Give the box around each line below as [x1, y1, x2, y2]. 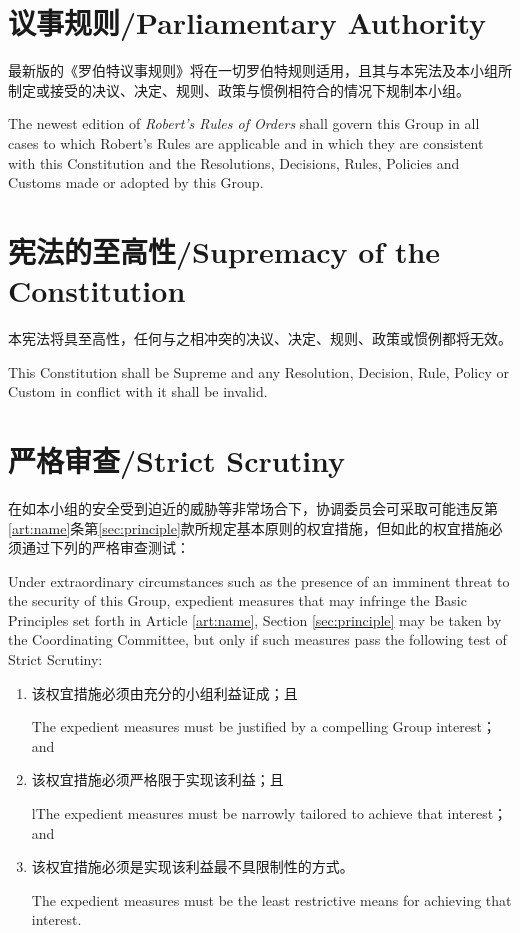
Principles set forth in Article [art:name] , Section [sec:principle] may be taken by [8, 609, 502, 630]
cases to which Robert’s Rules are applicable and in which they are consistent [8, 132, 484, 153]
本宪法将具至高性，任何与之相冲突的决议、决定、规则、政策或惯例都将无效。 [8, 328, 512, 348]
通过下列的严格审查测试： [21, 537, 190, 558]
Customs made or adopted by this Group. [8, 172, 264, 193]
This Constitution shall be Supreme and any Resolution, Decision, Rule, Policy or [8, 361, 509, 382]
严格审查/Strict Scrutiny [8, 439, 346, 480]
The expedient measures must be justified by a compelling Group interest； [31, 716, 496, 737]
